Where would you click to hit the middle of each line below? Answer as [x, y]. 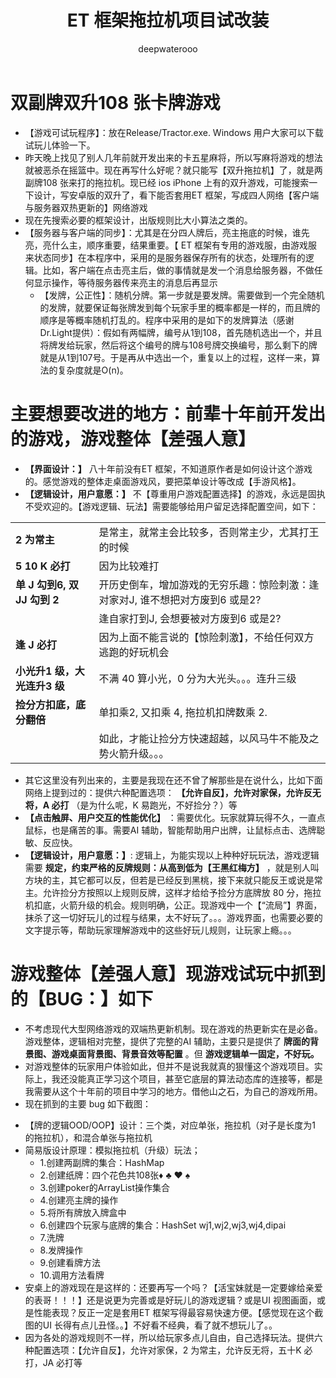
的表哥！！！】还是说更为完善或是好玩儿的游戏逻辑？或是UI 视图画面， [170, 1300]
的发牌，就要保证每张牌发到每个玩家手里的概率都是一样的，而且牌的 [180, 307]
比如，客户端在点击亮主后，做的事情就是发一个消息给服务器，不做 [178, 270]
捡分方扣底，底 [51, 704]
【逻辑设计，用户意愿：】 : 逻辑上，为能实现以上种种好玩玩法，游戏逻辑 [172, 855]
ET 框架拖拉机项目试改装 [168, 20]
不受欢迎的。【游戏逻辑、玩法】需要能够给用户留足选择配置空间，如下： [171, 506]
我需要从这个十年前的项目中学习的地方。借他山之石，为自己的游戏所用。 [173, 1091]
